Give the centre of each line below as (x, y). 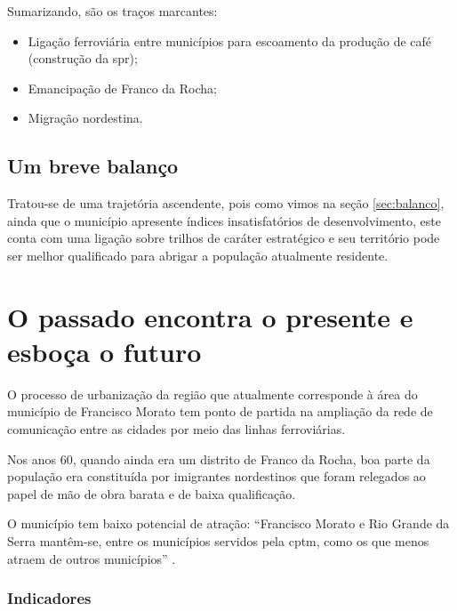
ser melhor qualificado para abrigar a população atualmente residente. (198, 255)
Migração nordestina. (85, 118)
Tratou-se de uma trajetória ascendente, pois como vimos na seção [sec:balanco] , (226, 203)
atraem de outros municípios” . (92, 558)
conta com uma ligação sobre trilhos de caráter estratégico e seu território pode (224, 238)
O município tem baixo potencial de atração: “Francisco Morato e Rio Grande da (228, 523)
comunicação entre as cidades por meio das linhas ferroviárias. (176, 429)
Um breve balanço (93, 166)
